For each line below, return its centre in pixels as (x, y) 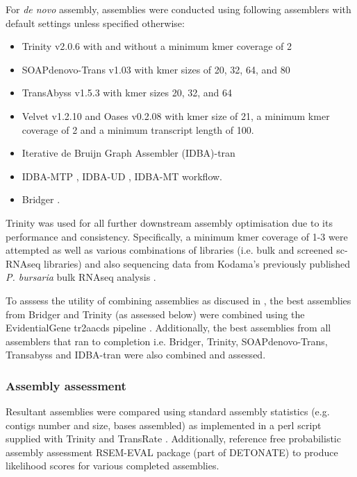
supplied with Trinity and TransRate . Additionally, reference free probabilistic (173, 439)
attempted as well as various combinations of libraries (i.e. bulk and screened (169, 250)
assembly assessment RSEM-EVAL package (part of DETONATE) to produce (172, 452)
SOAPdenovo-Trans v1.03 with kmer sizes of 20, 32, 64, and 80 (156, 69)
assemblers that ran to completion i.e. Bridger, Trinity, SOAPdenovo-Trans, (167, 341)
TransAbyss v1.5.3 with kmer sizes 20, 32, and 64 (127, 93)
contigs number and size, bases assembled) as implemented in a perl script (164, 425)
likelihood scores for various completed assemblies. (113, 466)
